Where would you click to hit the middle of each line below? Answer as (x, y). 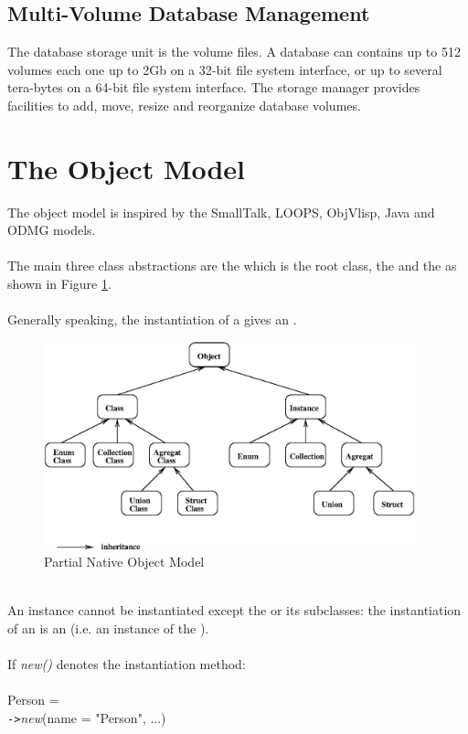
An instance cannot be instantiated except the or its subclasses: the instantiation (234, 610)
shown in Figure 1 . (59, 284)
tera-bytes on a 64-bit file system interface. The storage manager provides (214, 87)
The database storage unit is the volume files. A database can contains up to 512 (234, 52)
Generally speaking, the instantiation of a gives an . (152, 319)
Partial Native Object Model (124, 562)
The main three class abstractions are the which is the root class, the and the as (232, 266)
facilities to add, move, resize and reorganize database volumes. (184, 105)
